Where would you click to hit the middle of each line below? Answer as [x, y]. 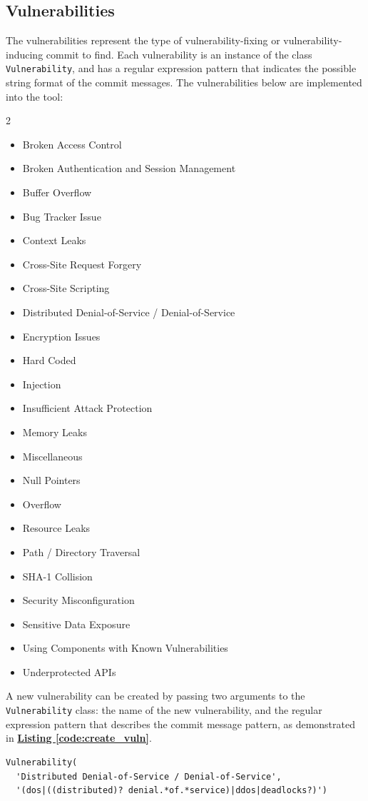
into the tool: [35, 96]
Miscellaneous [52, 456]
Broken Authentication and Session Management [129, 168]
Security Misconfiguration [78, 600]
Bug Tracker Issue [62, 216]
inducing [25, 54]
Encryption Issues [61, 336]
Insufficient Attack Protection [87, 408]
